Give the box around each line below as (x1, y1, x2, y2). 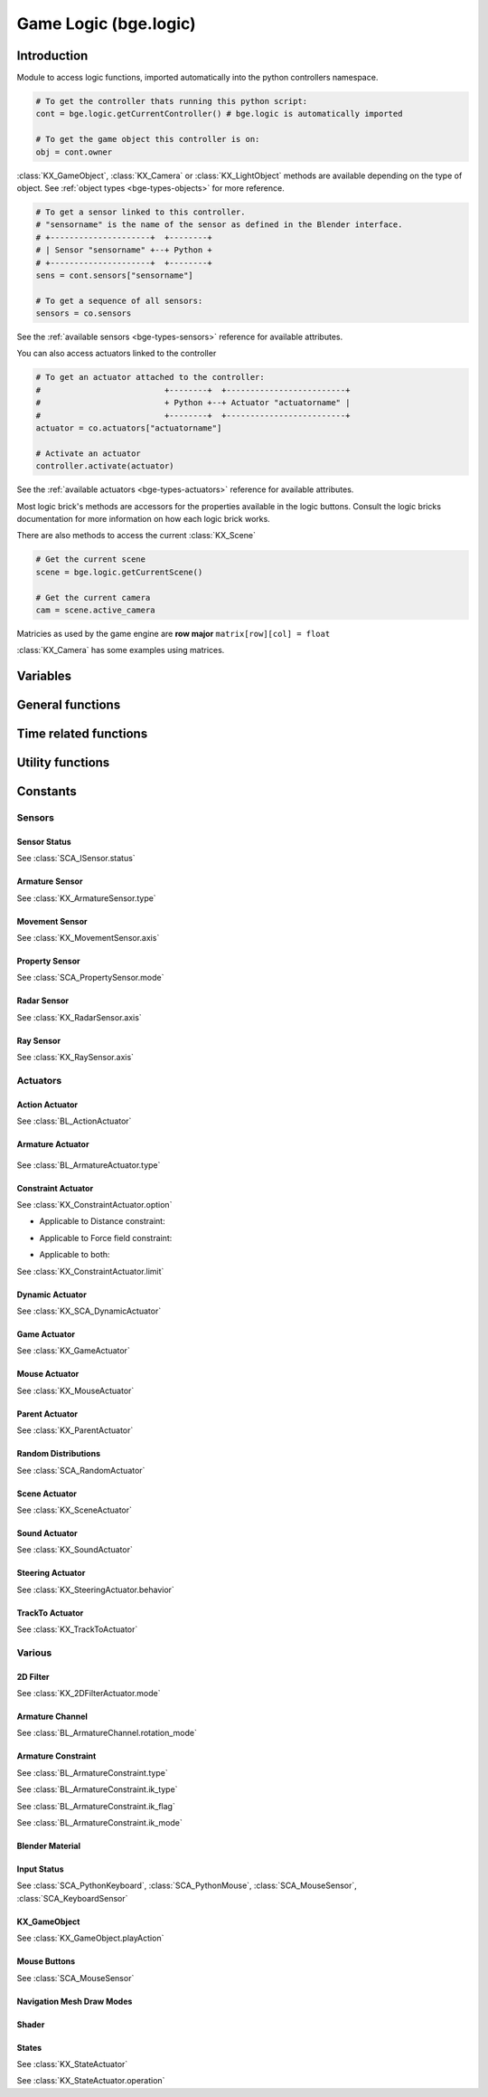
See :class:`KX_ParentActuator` (16, 1425, 134, 1436)
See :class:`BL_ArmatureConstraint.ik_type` (16, 1784, 178, 1795)
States (16, 2042, 42, 2053)
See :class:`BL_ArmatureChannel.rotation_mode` (16, 1728, 198, 1739)
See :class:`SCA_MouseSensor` (16, 1972, 135, 1983)
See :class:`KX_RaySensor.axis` (16, 1052, 135, 1063)
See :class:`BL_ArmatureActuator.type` (16, 1159, 161, 1171)
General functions (16, 697, 121, 713)
